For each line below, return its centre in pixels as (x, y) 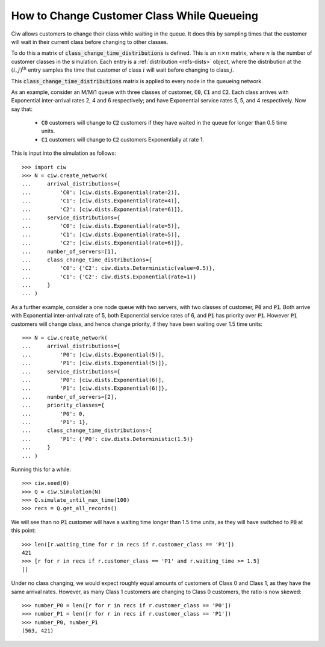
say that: (22, 109)
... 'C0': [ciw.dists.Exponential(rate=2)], (101, 192)
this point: (23, 531)
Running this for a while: (41, 469)
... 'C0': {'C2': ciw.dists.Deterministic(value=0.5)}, (119, 268)
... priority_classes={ (63, 405)
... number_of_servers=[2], (70, 397)
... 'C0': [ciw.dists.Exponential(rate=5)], (101, 226)
